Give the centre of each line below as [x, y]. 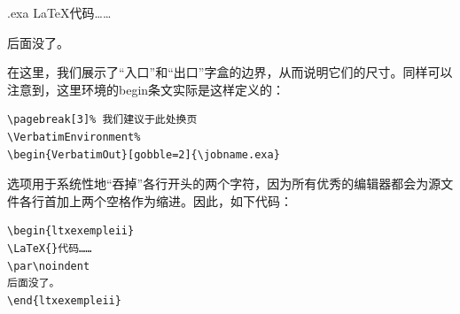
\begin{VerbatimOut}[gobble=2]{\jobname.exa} [144, 154]
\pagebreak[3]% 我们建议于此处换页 [102, 120]
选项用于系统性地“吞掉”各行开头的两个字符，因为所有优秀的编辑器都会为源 [224, 184]
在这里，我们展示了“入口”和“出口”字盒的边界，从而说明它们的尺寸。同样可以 [230, 72]
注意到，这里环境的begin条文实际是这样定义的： [146, 89]
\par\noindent [49, 266]
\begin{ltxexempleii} [71, 231]
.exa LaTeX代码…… [59, 12]
